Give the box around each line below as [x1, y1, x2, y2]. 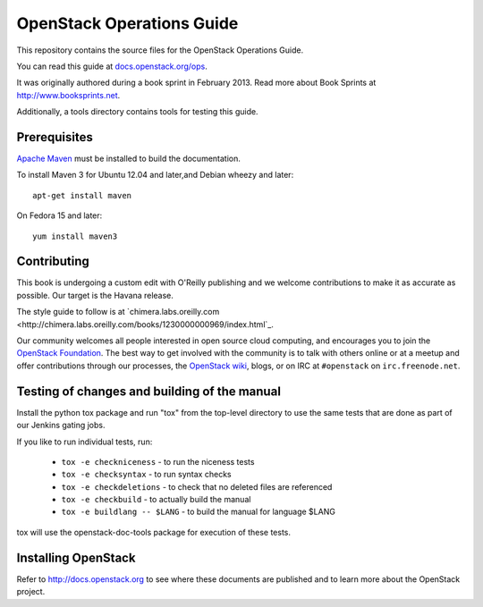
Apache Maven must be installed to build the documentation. [16, 153, 241, 164]
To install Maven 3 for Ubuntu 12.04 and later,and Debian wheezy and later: [16, 170, 294, 181]
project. [16, 586, 46, 597]
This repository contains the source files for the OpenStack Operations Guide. [16, 45, 304, 55]
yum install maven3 [32, 231, 118, 241]
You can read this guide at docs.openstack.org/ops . [16, 61, 208, 72]
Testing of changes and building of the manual [16, 384, 282, 399]
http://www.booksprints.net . [16, 89, 121, 100]
